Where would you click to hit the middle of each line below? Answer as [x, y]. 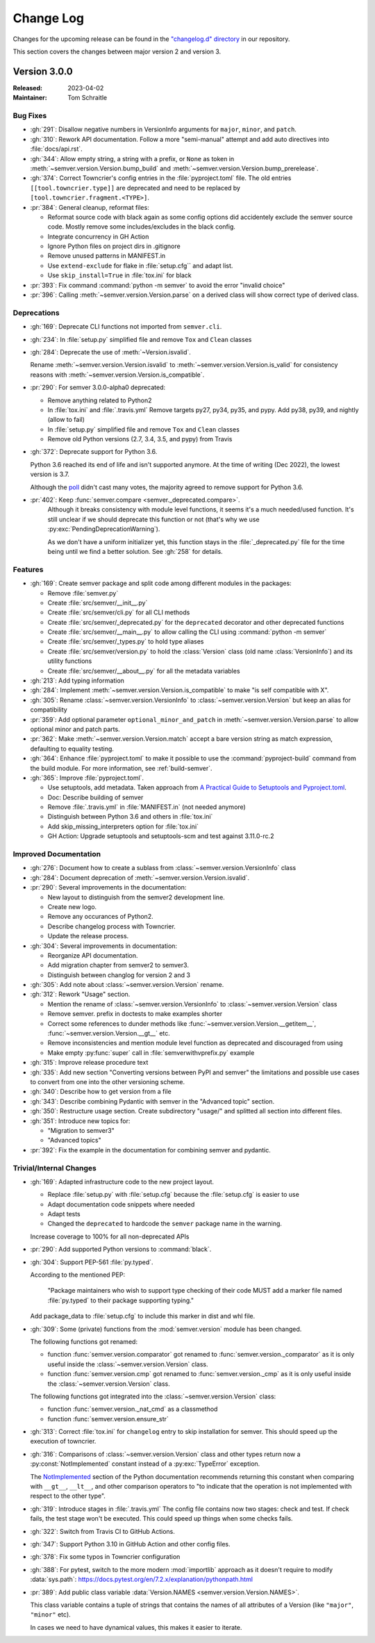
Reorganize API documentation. [93, 955]
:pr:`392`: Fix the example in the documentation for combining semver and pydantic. [150, 1150]
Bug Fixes [30, 116]
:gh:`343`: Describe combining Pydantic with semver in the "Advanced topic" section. [152, 1101]
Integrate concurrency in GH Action [98, 236]
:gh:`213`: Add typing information [77, 680]
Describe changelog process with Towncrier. [112, 926]
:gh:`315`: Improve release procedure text [89, 1063]
